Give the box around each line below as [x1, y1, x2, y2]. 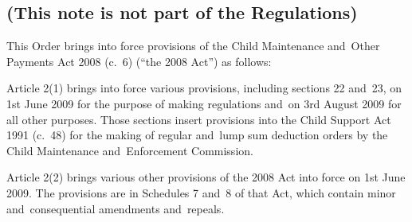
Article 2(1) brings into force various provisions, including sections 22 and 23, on [6, 80, 402, 96]
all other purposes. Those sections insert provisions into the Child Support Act [6, 111, 391, 127]
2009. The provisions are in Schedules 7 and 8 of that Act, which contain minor [6, 184, 396, 201]
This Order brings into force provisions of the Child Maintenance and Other [6, 37, 380, 54]
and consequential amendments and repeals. [6, 200, 225, 216]
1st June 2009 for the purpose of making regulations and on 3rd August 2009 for [6, 95, 402, 111]
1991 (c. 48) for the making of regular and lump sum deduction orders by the [6, 127, 388, 143]
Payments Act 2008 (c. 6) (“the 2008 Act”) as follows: [6, 53, 272, 69]
